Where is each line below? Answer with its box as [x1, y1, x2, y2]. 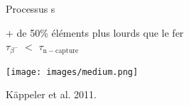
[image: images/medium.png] [6, 66, 139, 77]
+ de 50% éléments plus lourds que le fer [6, 25, 184, 40]
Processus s [6, 1, 55, 16]
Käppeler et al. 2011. [6, 87, 97, 102]
